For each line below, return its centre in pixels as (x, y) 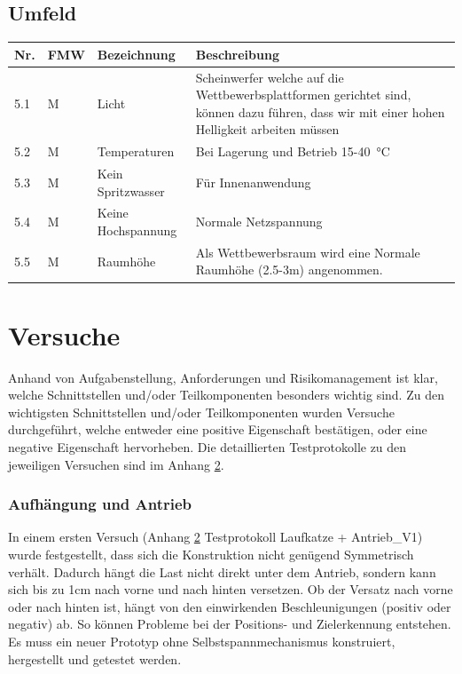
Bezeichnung (136, 54)
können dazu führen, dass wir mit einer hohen (320, 111)
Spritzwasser (131, 190)
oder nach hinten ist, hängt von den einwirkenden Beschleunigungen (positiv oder (230, 606)
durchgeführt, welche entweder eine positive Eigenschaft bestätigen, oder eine (218, 429)
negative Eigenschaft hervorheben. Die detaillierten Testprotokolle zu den (208, 447)
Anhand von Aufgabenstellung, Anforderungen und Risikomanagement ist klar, (223, 377)
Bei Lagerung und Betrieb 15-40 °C (293, 151)
